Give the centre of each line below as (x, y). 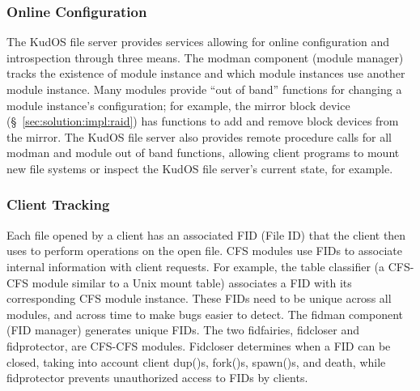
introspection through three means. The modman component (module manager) (205, 57)
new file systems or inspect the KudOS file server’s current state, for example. (200, 168)
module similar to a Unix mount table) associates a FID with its (192, 282)
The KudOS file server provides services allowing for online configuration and (198, 42)
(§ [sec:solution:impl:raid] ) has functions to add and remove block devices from (203, 121)
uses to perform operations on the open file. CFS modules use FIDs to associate (204, 251)
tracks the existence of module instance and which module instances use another (206, 73)
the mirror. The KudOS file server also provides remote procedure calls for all (199, 136)
